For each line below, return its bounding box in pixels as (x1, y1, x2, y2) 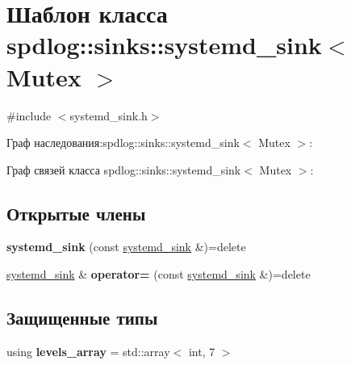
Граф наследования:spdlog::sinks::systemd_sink (6, 134, 240, 151)
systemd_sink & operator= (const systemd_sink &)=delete (6, 266, 311, 283)
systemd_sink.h (69, 107, 148, 124)
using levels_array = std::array (6, 342, 170, 359)
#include (6, 107, 52, 124)
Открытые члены (6, 200, 146, 225)
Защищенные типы (6, 305, 158, 330)
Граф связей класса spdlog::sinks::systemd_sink (6, 161, 241, 178)
